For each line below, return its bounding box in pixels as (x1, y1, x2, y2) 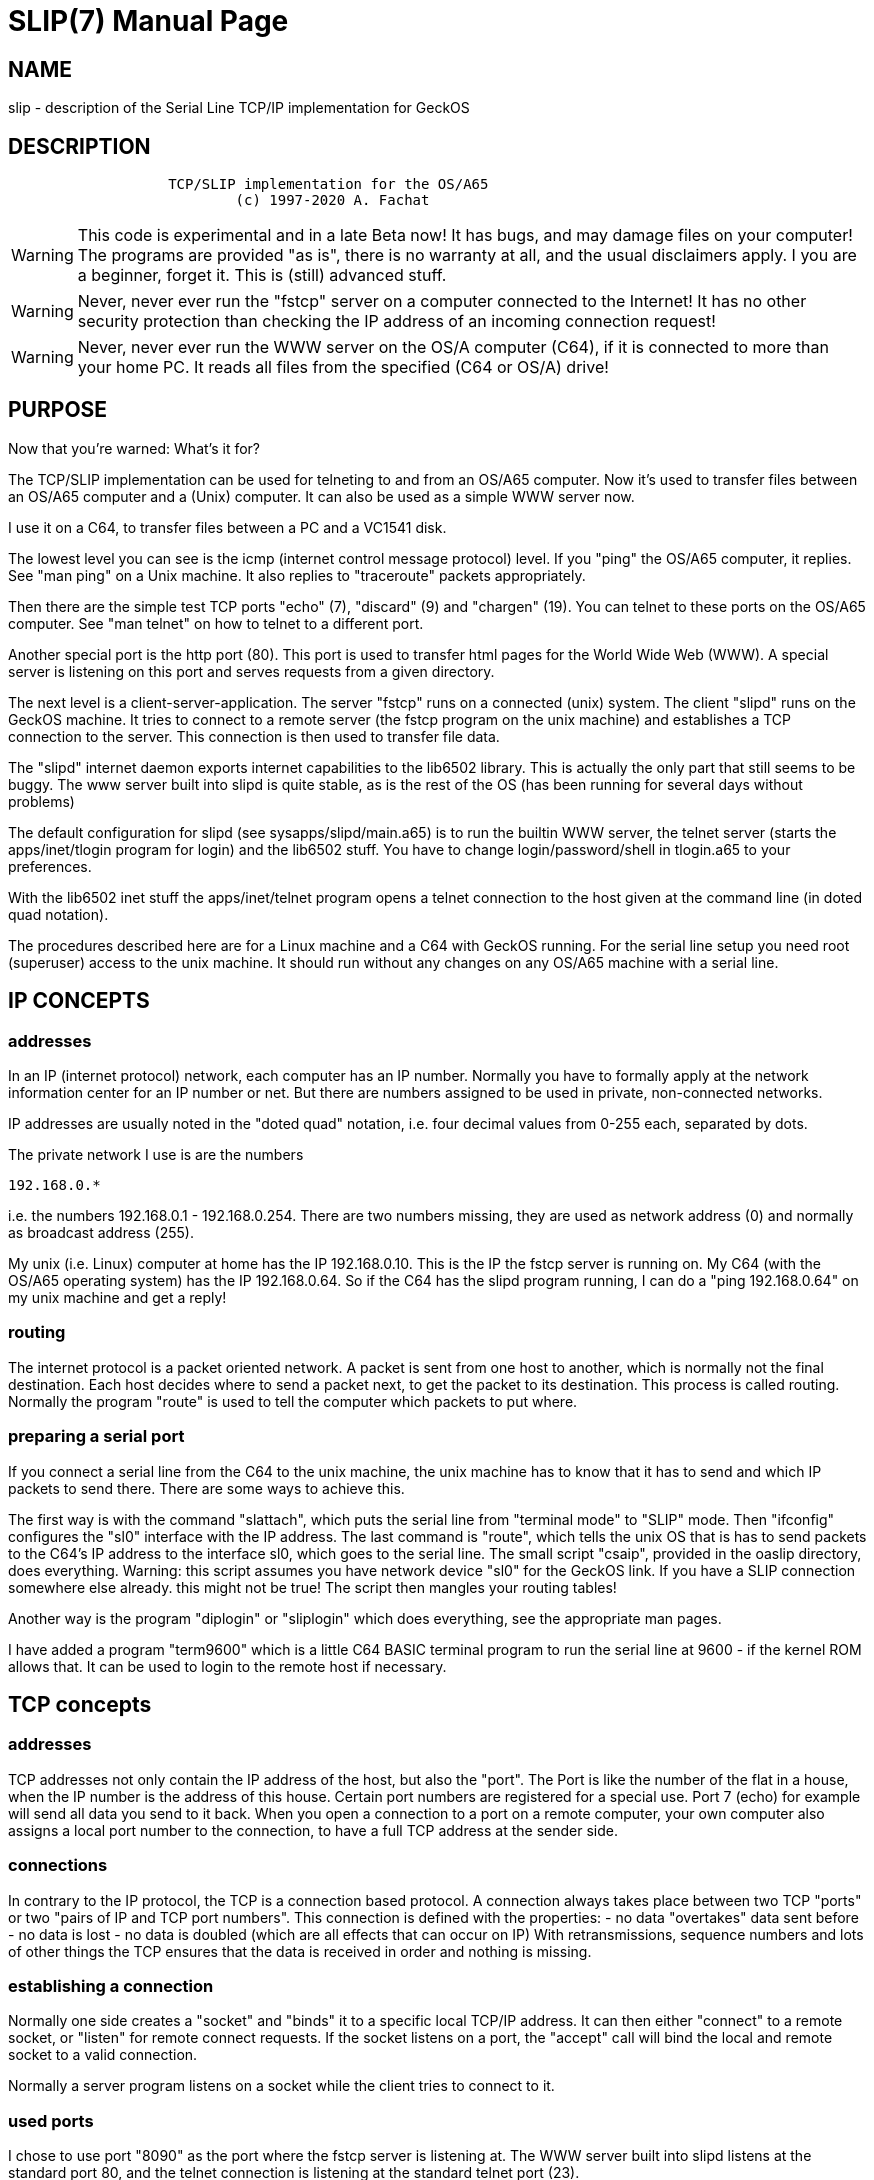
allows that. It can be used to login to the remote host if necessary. (8, 1657, 447, 1675)
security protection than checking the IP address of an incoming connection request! (77, 311, 716, 332)
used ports (8, 2110, 94, 2131)
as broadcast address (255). (8, 1224, 194, 1242)
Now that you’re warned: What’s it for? (8, 439, 260, 457)
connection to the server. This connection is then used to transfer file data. (8, 727, 500, 745)
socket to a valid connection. (8, 2046, 198, 2064)
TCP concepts (8, 1692, 152, 1717)
